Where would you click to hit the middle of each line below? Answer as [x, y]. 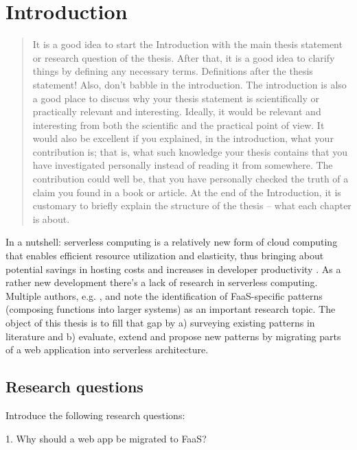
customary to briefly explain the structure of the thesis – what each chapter [192, 205]
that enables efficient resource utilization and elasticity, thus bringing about [165, 256]
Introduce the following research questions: [95, 415]
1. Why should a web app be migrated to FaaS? [106, 438]
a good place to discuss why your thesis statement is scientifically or [176, 98]
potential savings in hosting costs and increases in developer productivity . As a [173, 269]
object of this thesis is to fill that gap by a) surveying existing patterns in [160, 322]
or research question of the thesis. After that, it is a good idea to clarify [184, 57]
